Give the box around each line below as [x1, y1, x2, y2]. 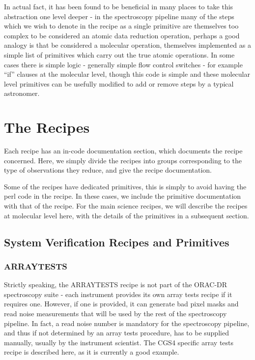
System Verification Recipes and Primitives [4, 234, 229, 249]
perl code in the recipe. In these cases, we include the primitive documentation [4, 191, 241, 201]
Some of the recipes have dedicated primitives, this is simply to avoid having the [4, 181, 247, 191]
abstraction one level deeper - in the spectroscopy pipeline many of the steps [4, 11, 234, 21]
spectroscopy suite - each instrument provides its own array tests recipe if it [4, 289, 232, 299]
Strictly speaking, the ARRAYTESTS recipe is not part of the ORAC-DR [4, 279, 227, 290]
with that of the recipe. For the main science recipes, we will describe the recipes [4, 201, 248, 211]
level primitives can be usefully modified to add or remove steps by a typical [4, 78, 234, 89]
